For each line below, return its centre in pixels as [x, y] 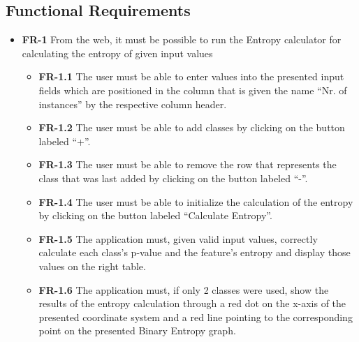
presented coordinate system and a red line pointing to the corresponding [196, 317]
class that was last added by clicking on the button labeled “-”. [173, 178]
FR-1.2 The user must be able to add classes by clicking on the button [192, 127]
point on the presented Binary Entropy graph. [137, 330]
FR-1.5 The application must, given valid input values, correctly [178, 238]
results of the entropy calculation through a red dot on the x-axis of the [192, 303]
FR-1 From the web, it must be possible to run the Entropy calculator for [182, 39]
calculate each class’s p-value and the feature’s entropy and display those [195, 252]
